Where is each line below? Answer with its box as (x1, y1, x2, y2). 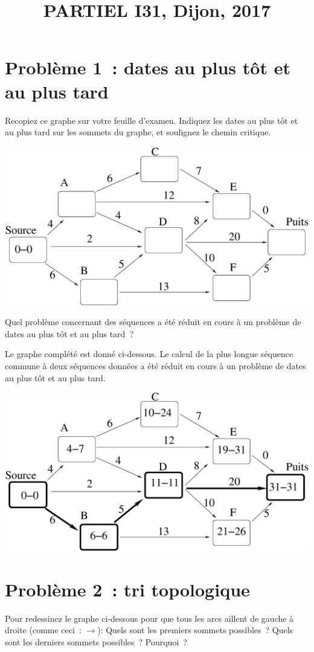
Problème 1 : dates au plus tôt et (5, 55, 290, 80)
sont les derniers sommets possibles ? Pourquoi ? (5, 635, 187, 648)
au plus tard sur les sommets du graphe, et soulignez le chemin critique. (5, 126, 271, 138)
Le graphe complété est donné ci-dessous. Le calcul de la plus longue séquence (5, 347, 293, 360)
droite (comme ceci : (5, 624, 82, 636)
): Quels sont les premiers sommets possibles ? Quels (97, 624, 293, 636)
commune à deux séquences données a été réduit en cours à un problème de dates (5, 359, 306, 372)
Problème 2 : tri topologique (5, 576, 250, 601)
